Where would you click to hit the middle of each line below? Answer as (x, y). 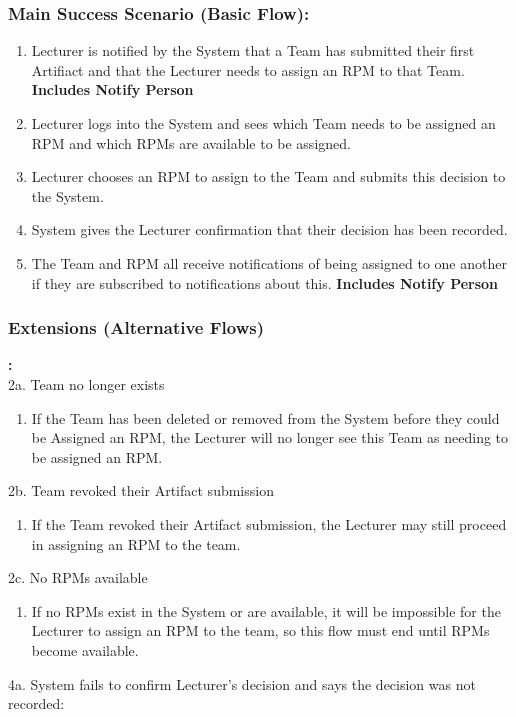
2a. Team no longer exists (86, 383)
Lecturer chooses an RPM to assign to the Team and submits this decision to (268, 176)
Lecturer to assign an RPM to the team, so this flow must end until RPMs (260, 630)
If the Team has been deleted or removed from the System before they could (265, 417)
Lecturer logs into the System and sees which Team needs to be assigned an (263, 123)
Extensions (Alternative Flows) (136, 327)
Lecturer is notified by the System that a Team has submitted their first (253, 50)
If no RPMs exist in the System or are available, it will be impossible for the (266, 610)
